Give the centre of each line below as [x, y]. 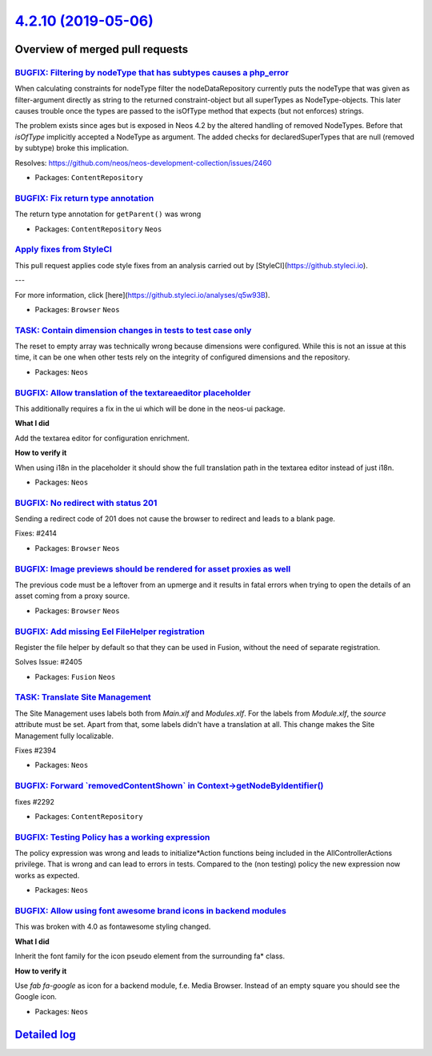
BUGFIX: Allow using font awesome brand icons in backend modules [151, 910]
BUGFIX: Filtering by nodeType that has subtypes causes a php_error [152, 72]
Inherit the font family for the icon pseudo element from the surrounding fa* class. [150, 956]
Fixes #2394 [36, 750]
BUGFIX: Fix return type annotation [84, 198]
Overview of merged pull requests [102, 49]
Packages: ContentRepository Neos [98, 229]
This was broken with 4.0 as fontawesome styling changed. [113, 927]
